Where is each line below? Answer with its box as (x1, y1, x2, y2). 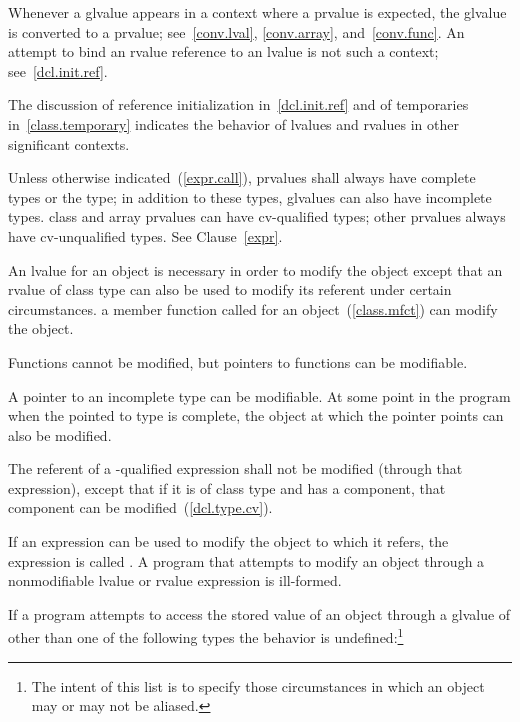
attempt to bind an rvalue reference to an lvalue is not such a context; (8, 41, 439, 62)
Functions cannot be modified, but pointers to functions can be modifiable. (8, 351, 468, 372)
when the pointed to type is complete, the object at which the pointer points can (8, 405, 504, 426)
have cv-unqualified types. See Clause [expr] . (8, 225, 283, 246)
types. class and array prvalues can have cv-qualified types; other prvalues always (8, 206, 506, 227)
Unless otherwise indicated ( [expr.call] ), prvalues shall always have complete (8, 167, 476, 188)
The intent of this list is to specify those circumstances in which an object (31, 675, 485, 696)
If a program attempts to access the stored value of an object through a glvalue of (8, 603, 511, 624)
